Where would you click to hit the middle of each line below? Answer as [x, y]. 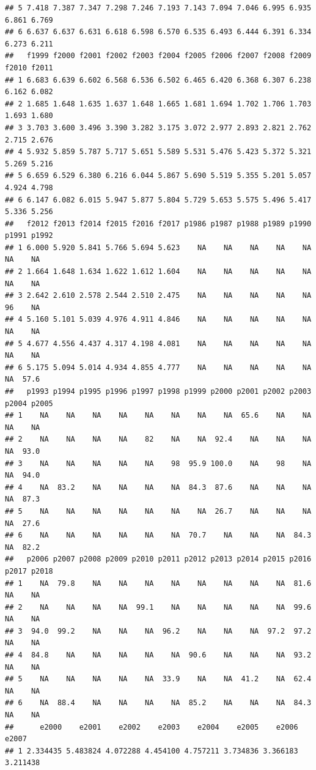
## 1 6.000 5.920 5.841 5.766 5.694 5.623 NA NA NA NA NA [158, 247]
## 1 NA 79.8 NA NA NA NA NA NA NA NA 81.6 [158, 583]
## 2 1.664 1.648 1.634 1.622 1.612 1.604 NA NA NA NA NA [158, 272]
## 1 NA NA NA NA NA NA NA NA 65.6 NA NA [158, 416]
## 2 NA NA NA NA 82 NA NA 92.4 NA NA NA [158, 439]
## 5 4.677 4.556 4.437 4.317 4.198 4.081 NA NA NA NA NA [158, 343]
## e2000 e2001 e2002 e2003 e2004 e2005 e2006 [152, 727]
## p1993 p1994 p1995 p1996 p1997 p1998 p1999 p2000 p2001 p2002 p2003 [158, 391]
